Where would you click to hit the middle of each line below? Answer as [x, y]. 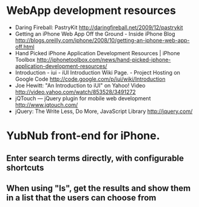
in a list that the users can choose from [81, 198]
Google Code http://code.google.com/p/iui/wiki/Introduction [90, 79]
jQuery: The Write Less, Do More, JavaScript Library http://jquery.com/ [104, 111]
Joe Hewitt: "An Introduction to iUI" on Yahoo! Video [80, 85]
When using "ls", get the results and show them [99, 188]
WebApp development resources [91, 11]
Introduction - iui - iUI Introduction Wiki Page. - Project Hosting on [98, 72]
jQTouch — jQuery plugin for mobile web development [83, 98]
